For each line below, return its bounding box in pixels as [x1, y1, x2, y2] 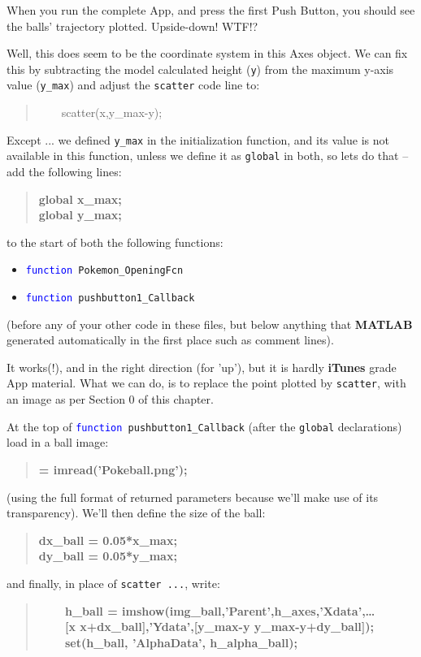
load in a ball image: [7, 434, 109, 451]
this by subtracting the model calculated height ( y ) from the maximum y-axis [7, 60, 394, 77]
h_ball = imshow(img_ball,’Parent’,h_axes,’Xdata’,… [64, 602, 375, 619]
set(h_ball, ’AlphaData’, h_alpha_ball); [64, 633, 297, 651]
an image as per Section [7, 391, 125, 408]
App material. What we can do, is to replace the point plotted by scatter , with [7, 374, 406, 391]
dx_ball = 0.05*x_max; [38, 531, 177, 548]
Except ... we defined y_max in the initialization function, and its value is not [7, 131, 389, 148]
